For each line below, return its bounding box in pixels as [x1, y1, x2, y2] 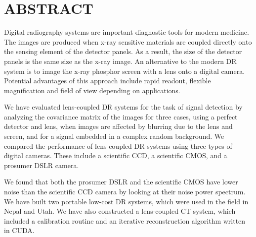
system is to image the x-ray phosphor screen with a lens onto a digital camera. [4, 65, 245, 76]
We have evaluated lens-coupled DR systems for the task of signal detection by [4, 102, 243, 112]
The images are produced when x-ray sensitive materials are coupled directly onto [4, 36, 252, 47]
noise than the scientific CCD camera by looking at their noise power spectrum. [4, 186, 246, 197]
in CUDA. [4, 225, 35, 236]
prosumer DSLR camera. [4, 160, 79, 170]
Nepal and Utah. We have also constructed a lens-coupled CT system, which [4, 206, 236, 216]
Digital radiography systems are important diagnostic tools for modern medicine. [4, 27, 249, 37]
